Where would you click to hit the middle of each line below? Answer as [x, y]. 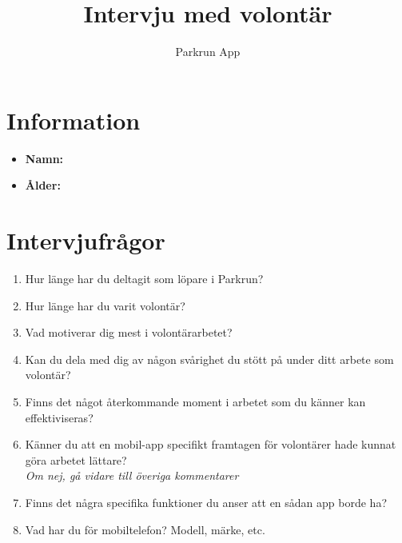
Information [74, 120]
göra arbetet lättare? [76, 459]
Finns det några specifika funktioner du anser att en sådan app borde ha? [206, 502]
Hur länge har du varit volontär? [105, 305]
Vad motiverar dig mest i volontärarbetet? [129, 332]
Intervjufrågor [86, 240]
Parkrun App [208, 52]
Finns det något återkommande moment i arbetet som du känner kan [195, 401]
